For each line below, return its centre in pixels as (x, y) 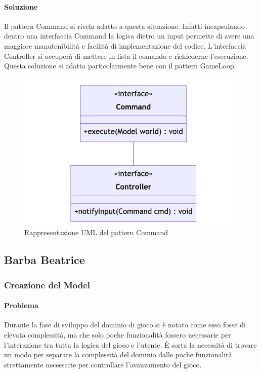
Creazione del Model (47, 285)
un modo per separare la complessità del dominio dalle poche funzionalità (118, 355)
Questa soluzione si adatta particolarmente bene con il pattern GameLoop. (120, 66)
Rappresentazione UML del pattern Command (96, 232)
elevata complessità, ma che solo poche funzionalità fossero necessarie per (118, 335)
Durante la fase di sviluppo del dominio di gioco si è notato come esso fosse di (125, 325)
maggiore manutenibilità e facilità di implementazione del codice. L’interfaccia (125, 45)
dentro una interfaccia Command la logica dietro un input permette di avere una (129, 36)
